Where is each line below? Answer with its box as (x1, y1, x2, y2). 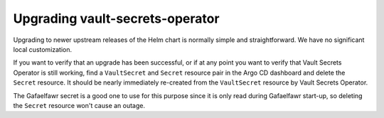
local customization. (13, 45, 73, 53)
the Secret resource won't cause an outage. (13, 101, 146, 109)
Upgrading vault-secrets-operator (13, 11, 220, 26)
